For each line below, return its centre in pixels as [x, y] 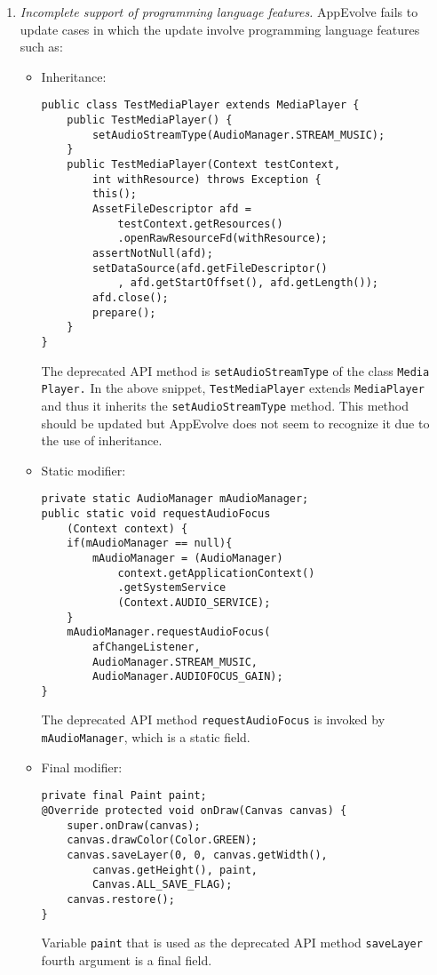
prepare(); [124, 312]
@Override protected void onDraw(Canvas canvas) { [194, 811]
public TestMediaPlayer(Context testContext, [204, 164]
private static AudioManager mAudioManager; [175, 499]
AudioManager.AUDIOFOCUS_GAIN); [187, 677]
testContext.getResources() [200, 224]
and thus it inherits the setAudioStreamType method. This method [225, 405]
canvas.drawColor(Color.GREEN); [162, 840]
